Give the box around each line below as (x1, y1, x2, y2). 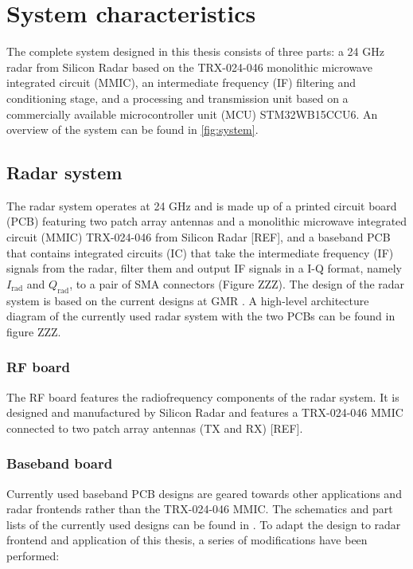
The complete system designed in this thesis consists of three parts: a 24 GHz (6, 43, 384, 60)
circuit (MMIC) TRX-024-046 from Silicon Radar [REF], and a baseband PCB (6, 229, 391, 245)
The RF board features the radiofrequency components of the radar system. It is (6, 388, 399, 405)
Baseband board (6, 453, 113, 473)
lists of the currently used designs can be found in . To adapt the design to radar (6, 516, 401, 532)
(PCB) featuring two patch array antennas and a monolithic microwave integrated (6, 213, 407, 230)
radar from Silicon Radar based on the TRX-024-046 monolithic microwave (6, 58, 372, 75)
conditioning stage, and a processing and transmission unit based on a (6, 89, 349, 106)
